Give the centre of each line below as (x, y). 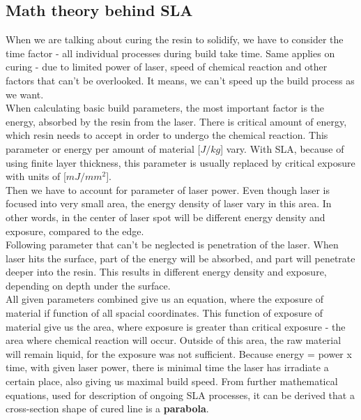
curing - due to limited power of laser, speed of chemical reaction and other (167, 67)
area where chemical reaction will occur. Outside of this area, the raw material (174, 340)
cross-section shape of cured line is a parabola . (107, 408)
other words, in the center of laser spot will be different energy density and (166, 217)
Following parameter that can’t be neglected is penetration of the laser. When (172, 245)
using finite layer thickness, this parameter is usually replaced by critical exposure (180, 162)
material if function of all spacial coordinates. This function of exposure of (164, 313)
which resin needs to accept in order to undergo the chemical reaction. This (167, 135)
